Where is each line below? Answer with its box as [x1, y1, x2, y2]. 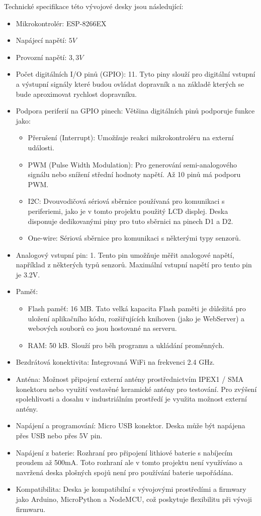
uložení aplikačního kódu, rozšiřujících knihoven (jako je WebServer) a [28, 313, 244, 323]
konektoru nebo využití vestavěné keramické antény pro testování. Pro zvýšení [16, 383, 257, 394]
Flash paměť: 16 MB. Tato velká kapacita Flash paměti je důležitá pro [28, 303, 246, 314]
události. [28, 142, 54, 152]
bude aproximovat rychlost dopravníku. [16, 88, 137, 99]
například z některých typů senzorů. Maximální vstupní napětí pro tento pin [16, 259, 252, 270]
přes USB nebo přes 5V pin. [16, 430, 103, 440]
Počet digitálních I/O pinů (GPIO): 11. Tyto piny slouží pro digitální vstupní [16, 69, 255, 79]
